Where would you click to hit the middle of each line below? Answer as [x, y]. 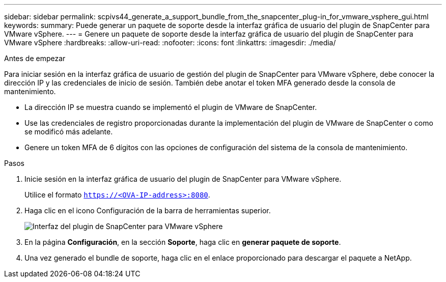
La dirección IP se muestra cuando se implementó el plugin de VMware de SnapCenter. [171, 107]
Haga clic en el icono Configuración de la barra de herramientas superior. [148, 210]
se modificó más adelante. [69, 132]
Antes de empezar [35, 58]
